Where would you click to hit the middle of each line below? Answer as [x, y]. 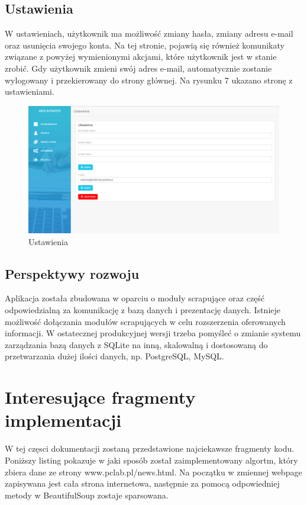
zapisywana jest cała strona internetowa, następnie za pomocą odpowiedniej [142, 483]
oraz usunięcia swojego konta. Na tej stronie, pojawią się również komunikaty [145, 45]
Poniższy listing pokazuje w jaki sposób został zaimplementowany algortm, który [151, 460]
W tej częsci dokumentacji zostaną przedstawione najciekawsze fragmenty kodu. [150, 448]
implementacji [63, 420]
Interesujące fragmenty [100, 397]
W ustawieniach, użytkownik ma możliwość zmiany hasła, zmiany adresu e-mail [149, 33]
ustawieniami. [30, 91]
